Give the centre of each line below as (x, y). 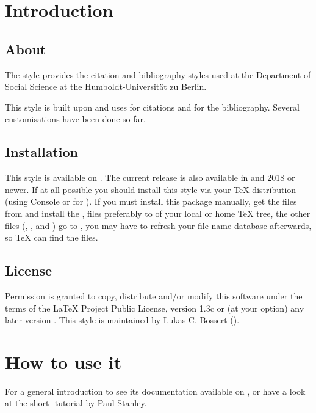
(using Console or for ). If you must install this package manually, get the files (151, 201)
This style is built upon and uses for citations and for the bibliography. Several (152, 107)
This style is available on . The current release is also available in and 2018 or (150, 177)
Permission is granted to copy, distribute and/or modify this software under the (154, 295)
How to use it (63, 361)
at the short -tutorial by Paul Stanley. (76, 403)
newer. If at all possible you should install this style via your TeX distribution (151, 189)
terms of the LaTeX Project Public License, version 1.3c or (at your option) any (155, 308)
